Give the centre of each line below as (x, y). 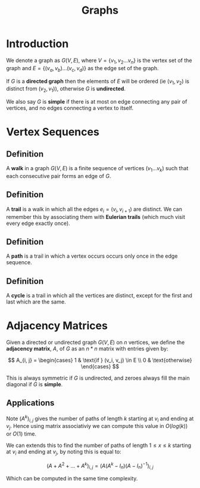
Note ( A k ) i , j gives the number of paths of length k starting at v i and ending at (100, 418)
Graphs (100, 10)
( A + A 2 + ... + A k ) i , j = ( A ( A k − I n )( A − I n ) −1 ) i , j (100, 466)
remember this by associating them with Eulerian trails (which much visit (96, 217)
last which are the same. (36, 302)
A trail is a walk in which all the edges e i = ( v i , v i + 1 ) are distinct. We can (94, 210)
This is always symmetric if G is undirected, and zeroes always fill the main (98, 378)
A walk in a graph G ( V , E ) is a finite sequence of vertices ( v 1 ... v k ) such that (97, 169)
